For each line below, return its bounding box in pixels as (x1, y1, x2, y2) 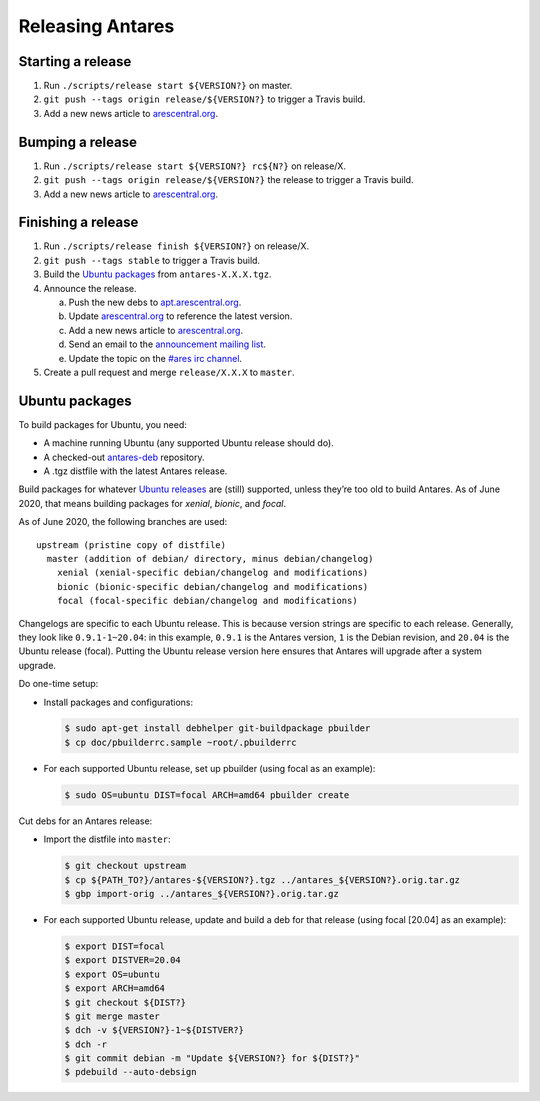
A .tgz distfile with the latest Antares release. (43, 465, 228, 477)
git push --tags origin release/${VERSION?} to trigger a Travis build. (43, 93, 366, 105)
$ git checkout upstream (64, 860, 187, 872)
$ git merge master (64, 1010, 160, 1022)
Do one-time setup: (18, 678, 99, 690)
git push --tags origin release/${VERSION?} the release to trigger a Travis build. (43, 174, 414, 186)
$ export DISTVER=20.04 (64, 955, 182, 966)
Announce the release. (43, 282, 137, 294)
